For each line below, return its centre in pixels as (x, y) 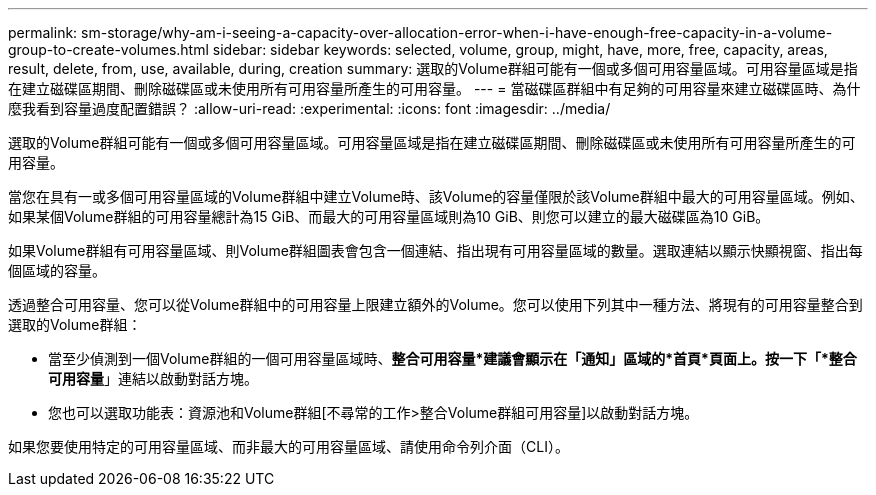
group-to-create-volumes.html (108, 49)
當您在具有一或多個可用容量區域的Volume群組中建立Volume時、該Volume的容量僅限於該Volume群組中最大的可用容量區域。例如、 (436, 196)
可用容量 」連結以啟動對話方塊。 (153, 378)
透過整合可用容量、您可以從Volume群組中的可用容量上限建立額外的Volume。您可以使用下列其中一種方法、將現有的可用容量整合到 (435, 304)
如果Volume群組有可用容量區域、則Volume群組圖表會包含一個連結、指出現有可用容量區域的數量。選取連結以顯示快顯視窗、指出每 (435, 250)
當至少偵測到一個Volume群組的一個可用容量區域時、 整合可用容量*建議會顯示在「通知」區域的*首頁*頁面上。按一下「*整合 (452, 358)
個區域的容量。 (57, 270)
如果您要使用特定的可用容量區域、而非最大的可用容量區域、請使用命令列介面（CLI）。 (288, 446)
